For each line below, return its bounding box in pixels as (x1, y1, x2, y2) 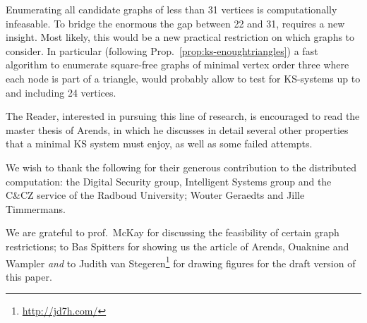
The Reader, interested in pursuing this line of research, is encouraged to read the (6, 109, 360, 123)
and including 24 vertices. (6, 85, 116, 99)
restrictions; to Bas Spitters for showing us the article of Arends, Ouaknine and (6, 238, 349, 253)
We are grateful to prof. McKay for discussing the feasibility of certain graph (6, 225, 339, 240)
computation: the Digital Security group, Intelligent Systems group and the (6, 173, 332, 188)
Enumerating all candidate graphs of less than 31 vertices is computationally (6, 2, 337, 16)
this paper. (6, 269, 52, 284)
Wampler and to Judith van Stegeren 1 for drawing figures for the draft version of (6, 253, 356, 270)
